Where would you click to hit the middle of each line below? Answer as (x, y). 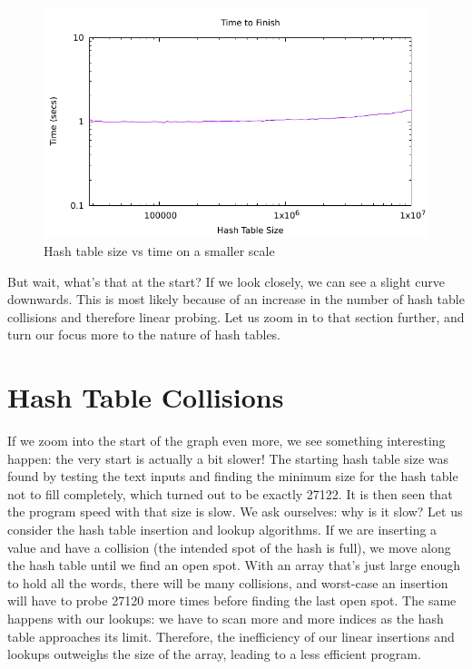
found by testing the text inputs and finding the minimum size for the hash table (233, 476)
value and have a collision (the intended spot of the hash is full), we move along (229, 547)
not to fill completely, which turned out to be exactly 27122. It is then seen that (230, 493)
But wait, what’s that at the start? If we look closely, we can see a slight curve (226, 281)
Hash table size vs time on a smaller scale (159, 250)
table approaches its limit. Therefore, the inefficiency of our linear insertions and (231, 636)
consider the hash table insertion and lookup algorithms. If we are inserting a (222, 530)
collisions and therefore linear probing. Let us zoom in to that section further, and (236, 316)
